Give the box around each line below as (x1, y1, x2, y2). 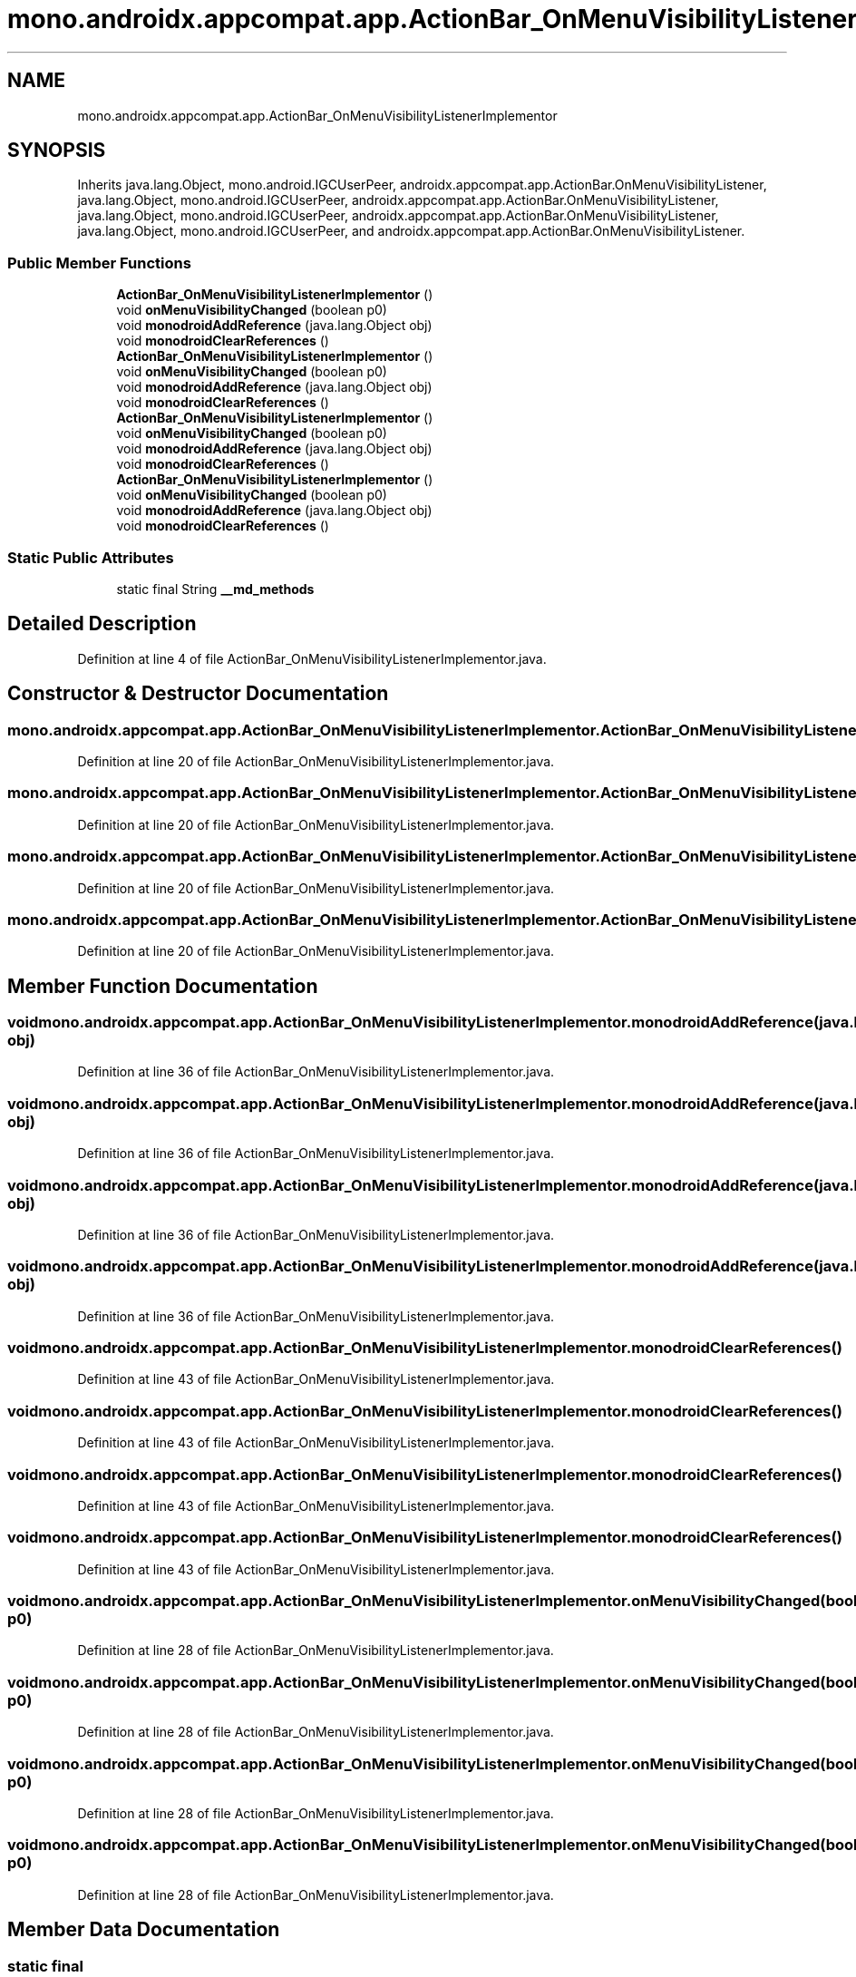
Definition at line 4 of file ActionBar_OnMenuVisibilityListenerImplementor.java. (77, 650, 547, 667)
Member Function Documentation (7, 974, 318, 998)
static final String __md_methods (116, 580, 315, 597)
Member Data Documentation (7, 1918, 280, 1942)
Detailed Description (7, 612, 197, 636)
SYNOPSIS (7, 139, 106, 162)
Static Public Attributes (7, 548, 174, 567)
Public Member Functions (7, 253, 191, 272)
